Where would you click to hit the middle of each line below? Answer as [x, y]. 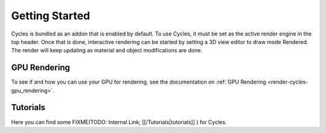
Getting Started [51, 16]
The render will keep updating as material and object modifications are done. [107, 51]
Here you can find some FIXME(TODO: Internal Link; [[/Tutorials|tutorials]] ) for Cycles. [119, 122]
